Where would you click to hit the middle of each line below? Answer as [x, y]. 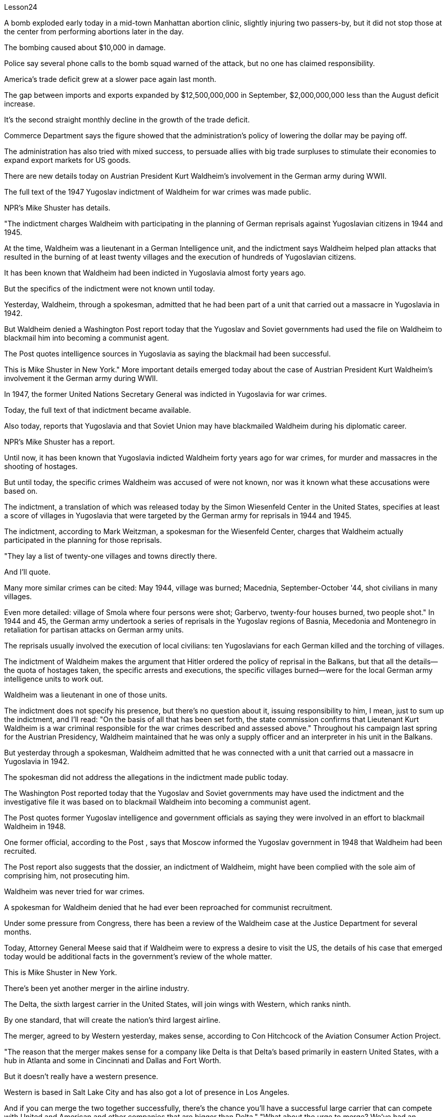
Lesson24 [21, 7]
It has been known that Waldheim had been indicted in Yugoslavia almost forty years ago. [155, 273]
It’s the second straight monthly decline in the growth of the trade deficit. [127, 120]
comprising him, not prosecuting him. [67, 876]
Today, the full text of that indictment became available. [98, 410]
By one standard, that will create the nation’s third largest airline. [112, 1020]
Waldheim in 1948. [35, 826]
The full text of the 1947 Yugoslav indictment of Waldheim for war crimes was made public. [158, 192]
